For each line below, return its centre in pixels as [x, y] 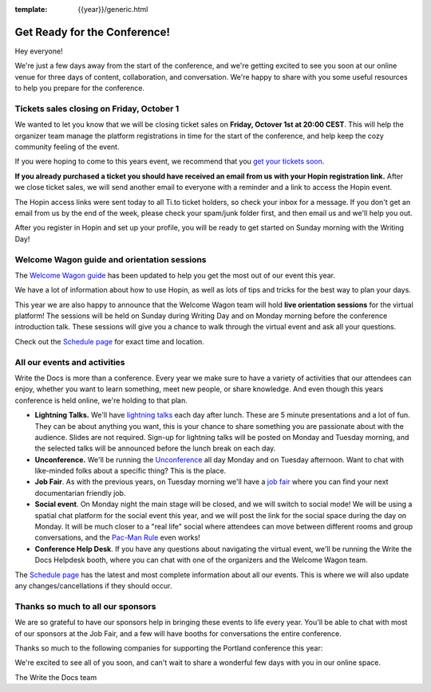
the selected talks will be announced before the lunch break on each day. [155, 448]
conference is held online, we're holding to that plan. [101, 400]
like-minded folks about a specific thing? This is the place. [130, 471]
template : [31, 9]
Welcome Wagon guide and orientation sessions [111, 259]
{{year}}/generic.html [113, 9]
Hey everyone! [39, 51]
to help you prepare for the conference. [80, 88]
